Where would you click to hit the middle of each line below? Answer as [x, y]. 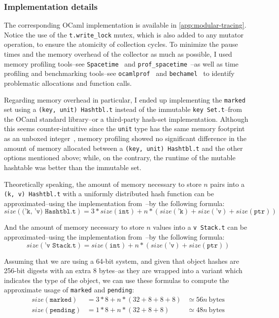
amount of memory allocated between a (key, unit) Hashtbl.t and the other [123, 148]
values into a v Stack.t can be [200, 227]
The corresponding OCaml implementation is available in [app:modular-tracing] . [125, 25]
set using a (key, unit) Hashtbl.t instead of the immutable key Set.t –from [123, 109]
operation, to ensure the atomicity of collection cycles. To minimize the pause [121, 44]
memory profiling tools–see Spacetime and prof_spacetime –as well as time [121, 63]
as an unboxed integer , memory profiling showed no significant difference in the [125, 138]
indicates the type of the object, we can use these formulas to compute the [117, 280]
